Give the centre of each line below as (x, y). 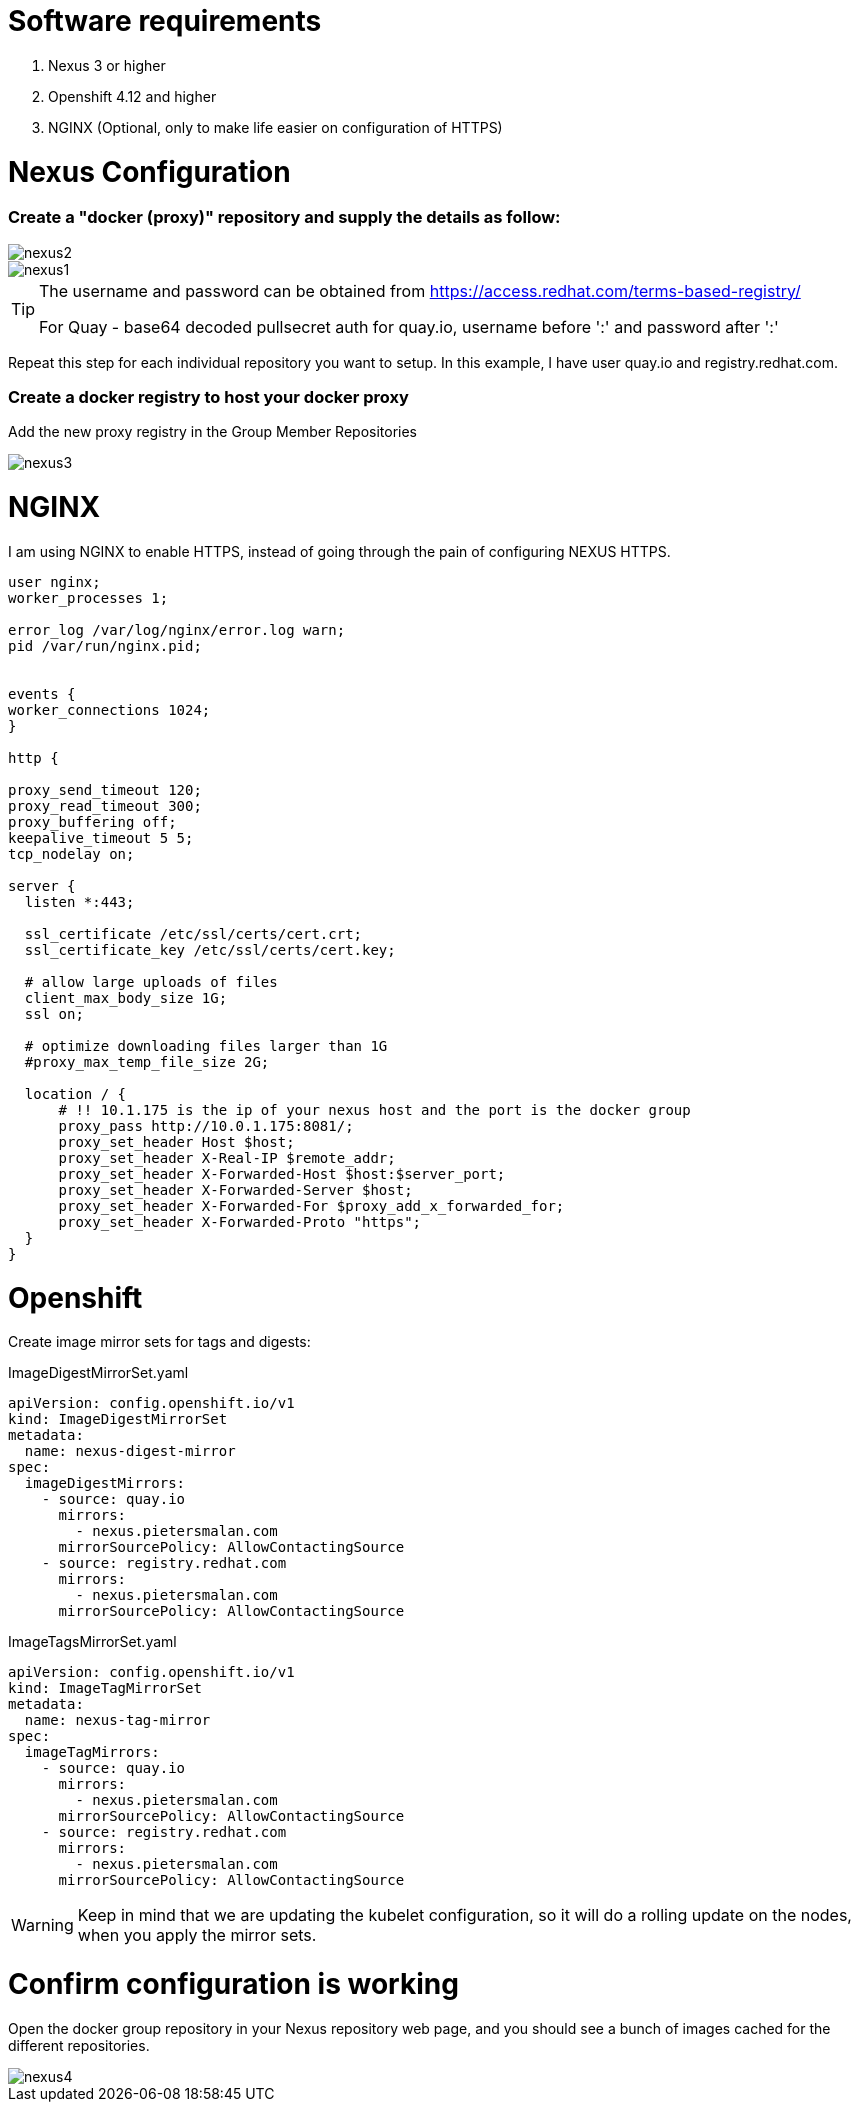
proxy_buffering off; (92, 821)
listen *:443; (79, 901)
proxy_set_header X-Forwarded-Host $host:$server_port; (282, 1173)
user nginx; (54, 581)
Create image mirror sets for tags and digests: (159, 1342)
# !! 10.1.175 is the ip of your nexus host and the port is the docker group (374, 1109)
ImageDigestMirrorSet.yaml (98, 1373)
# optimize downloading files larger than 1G (206, 1045)
